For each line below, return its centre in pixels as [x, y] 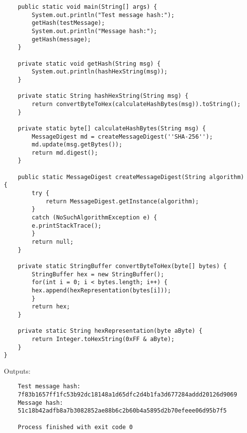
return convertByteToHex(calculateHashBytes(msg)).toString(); [136, 104]
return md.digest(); [65, 153]
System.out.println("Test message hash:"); [103, 15]
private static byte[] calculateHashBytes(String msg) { [112, 128]
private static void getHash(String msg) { [89, 63]
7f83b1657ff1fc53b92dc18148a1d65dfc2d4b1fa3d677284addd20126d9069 [127, 395]
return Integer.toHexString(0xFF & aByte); [103, 339]
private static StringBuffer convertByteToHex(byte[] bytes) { [122, 266]
